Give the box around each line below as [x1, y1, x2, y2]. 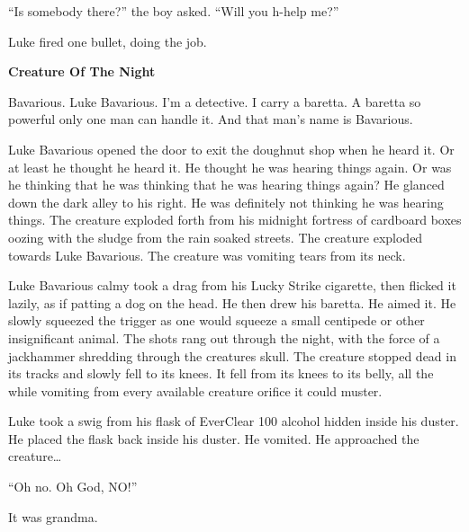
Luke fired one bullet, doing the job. [8, 31, 207, 50]
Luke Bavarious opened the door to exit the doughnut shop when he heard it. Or [8, 139, 455, 158]
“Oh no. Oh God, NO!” [8, 477, 138, 496]
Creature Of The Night [8, 62, 156, 81]
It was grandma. [8, 507, 98, 526]
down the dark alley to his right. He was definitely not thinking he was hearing [8, 192, 444, 211]
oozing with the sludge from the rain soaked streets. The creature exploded [8, 227, 423, 246]
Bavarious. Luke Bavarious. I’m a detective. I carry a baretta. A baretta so [8, 92, 421, 111]
